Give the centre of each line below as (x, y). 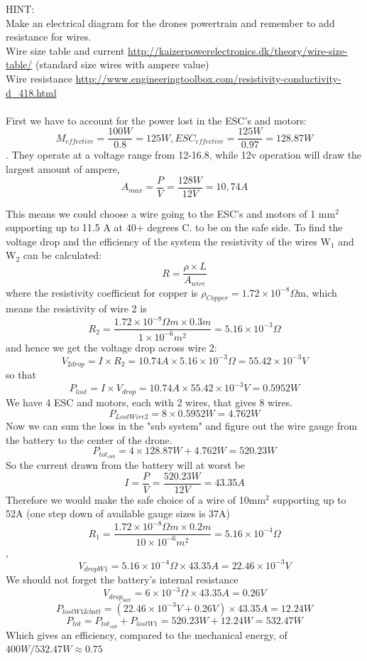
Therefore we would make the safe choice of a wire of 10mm (136, 499)
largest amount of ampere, (63, 169)
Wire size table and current (65, 50)
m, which (317, 292)
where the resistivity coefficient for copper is (102, 292)
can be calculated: (62, 255)
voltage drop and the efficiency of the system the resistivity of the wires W (168, 241)
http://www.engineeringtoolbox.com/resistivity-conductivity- (208, 78)
